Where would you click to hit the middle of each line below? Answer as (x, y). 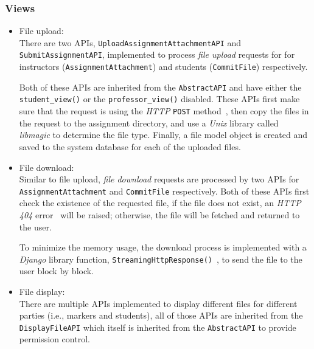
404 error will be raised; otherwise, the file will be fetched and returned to (159, 214)
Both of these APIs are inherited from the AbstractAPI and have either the (160, 87)
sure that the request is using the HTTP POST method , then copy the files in (164, 111)
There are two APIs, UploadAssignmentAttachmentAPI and (130, 42)
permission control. (54, 339)
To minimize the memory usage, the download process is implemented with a (163, 247)
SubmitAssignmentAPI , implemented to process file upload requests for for (157, 54)
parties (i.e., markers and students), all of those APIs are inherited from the (161, 315)
